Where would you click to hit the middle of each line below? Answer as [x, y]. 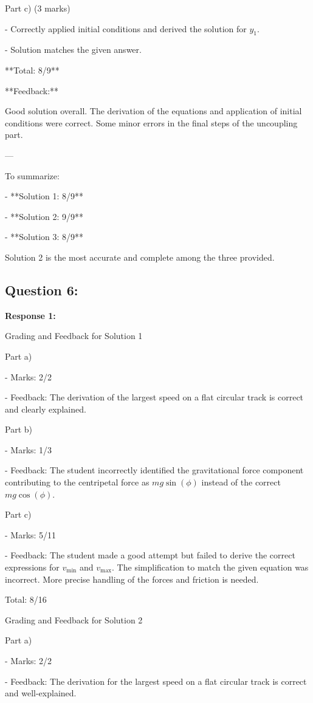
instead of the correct [241, 482]
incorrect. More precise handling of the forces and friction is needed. [132, 579]
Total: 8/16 [26, 599]
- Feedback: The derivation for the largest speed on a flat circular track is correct [156, 681]
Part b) [19, 429]
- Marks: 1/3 [29, 449]
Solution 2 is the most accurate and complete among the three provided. [140, 257]
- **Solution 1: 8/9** [44, 196]
